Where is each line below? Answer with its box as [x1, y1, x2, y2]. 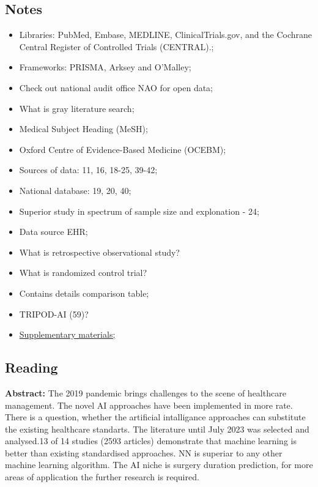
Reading [5, 358, 58, 377]
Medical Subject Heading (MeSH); [19, 122, 148, 135]
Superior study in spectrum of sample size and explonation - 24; [19, 204, 259, 217]
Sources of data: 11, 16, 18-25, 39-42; [19, 163, 158, 176]
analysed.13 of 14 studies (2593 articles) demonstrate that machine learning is [5, 434, 297, 447]
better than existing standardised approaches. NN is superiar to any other [5, 446, 283, 459]
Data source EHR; [19, 225, 88, 238]
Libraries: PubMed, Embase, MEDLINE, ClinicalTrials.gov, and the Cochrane [19, 28, 312, 41]
